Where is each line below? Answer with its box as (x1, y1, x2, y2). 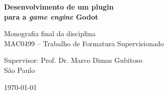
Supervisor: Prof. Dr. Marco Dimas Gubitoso (4, 55, 142, 65)
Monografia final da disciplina (4, 28, 96, 39)
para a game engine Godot (4, 11, 99, 22)
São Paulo (4, 64, 35, 75)
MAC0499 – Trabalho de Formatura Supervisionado (4, 38, 164, 48)
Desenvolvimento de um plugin (4, 2, 114, 12)
